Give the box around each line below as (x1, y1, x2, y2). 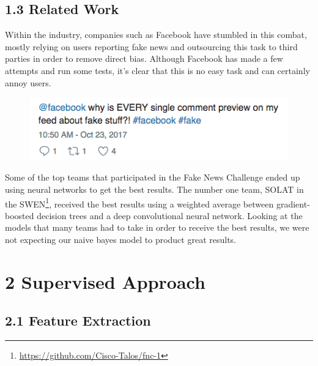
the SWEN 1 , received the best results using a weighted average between (5, 195, 274, 210)
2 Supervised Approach (5, 269, 205, 294)
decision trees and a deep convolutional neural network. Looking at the (37, 209, 303, 222)
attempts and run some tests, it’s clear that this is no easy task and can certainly (5, 64, 310, 77)
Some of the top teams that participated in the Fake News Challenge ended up (5, 171, 300, 184)
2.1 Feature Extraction (5, 311, 151, 330)
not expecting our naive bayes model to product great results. (5, 233, 236, 246)
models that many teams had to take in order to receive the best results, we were (5, 221, 309, 234)
